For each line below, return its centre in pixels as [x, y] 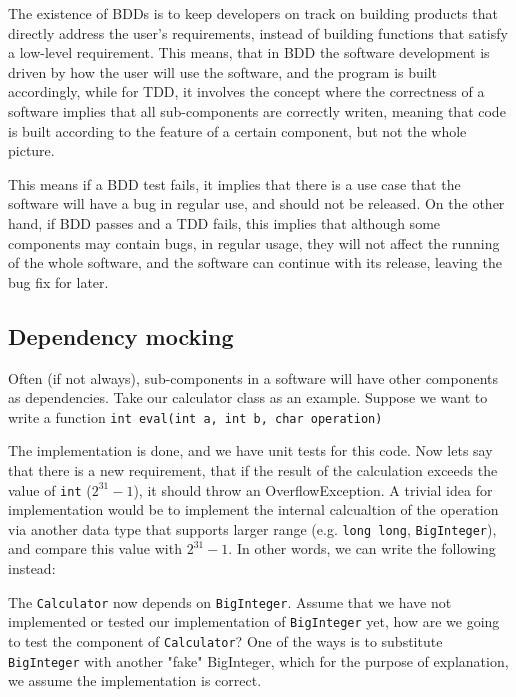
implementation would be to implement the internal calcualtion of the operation [253, 509]
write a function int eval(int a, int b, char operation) [195, 416]
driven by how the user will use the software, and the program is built [223, 71]
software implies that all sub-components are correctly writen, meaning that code [257, 110]
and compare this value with [95, 548]
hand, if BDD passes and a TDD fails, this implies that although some [224, 222]
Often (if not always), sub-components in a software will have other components [253, 377]
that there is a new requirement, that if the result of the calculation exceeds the [253, 469]
